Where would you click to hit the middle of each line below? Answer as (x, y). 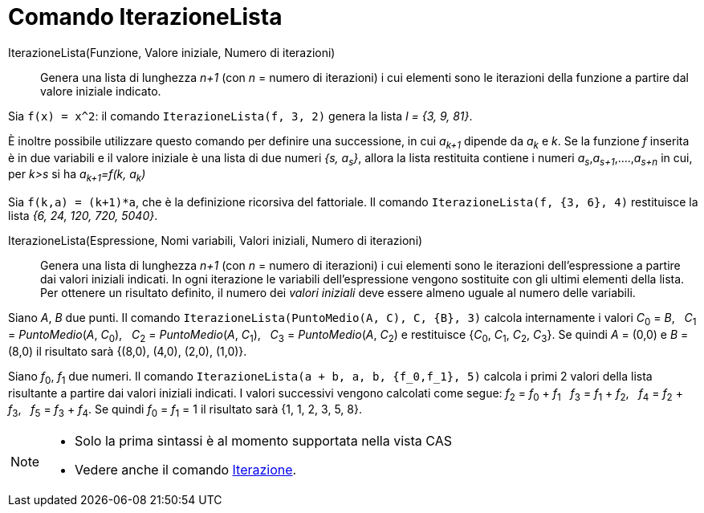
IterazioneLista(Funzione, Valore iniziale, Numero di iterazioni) (172, 52)
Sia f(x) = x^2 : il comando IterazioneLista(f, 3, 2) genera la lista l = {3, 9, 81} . (240, 116)
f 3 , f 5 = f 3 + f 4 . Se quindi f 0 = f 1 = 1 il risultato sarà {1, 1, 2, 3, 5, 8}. (185, 411)
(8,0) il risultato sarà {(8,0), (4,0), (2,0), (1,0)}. (128, 351)
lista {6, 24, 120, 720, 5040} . (83, 216)
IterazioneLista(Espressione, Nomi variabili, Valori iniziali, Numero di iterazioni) (216, 241)
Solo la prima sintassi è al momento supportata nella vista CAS (263, 441)
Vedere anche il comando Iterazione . (186, 470)
